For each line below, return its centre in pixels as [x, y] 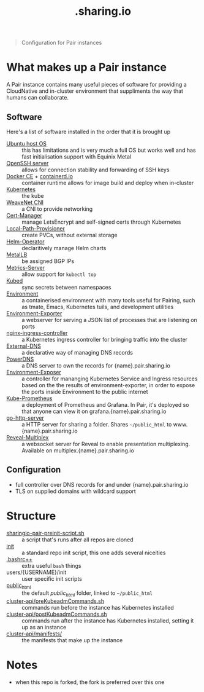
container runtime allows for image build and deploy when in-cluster [108, 183]
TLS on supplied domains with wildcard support [75, 491]
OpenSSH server [28, 163]
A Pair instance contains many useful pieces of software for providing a [96, 85]
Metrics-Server [25, 267]
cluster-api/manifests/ [34, 634]
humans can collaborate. [38, 98]
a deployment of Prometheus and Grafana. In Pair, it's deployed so [105, 404]
